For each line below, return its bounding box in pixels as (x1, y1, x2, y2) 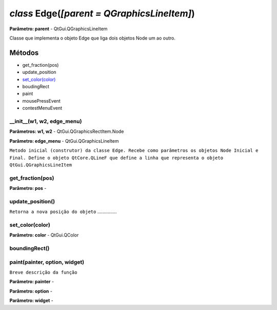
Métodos (9, 48, 39, 57)
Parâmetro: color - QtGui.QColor (9, 232, 79, 238)
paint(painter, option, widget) (9, 258, 85, 265)
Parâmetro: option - (9, 288, 52, 294)
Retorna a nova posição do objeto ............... (9, 208, 117, 215)
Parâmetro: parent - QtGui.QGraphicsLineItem (9, 26, 108, 32)
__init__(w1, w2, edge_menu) (9, 118, 82, 125)
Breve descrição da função (9, 269, 77, 276)
